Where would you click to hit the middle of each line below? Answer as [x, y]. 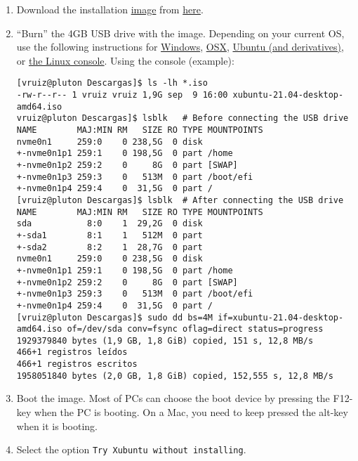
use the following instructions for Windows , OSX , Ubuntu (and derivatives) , [180, 47]
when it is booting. [57, 426]
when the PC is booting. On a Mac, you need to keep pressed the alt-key [191, 412]
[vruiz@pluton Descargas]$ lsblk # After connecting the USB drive [180, 200]
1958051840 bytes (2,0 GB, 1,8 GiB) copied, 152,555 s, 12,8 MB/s [175, 376]
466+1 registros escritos [77, 364]
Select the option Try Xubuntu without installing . [131, 449]
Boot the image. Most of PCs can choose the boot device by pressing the [173, 398]
